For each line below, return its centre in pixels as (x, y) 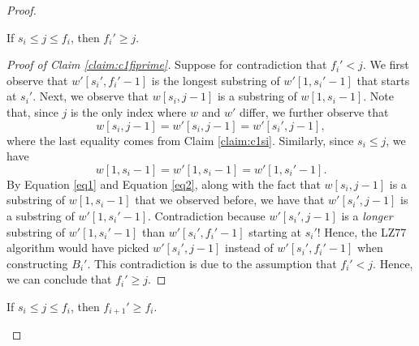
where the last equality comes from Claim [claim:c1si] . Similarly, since (180, 140)
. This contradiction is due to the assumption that (212, 263)
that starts (383, 80)
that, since (32, 111)
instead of (249, 248)
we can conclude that (59, 279)
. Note (379, 96)
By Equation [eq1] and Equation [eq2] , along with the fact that (164, 184)
